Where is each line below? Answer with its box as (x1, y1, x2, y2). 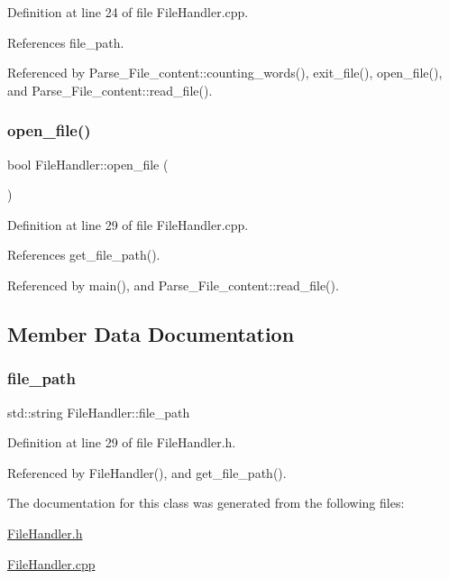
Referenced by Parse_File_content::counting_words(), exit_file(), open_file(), (7, 63, 443, 82)
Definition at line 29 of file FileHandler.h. (7, 433, 236, 452)
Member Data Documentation (7, 319, 295, 347)
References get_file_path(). (7, 245, 160, 264)
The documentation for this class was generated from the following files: (7, 493, 405, 512)
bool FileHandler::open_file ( (7, 154, 169, 173)
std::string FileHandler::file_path (7, 402, 190, 421)
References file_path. (7, 32, 124, 51)
